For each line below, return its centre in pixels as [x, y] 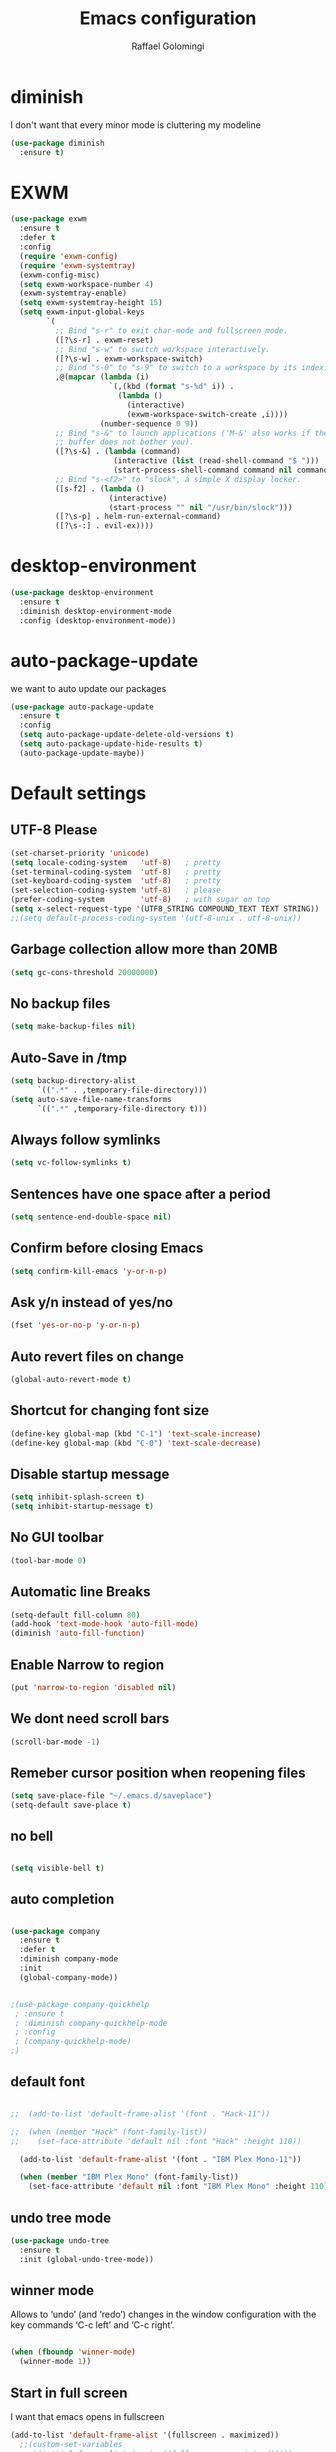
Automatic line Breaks [80, 1592]
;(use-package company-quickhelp [80, 2004]
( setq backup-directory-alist [73, 1080]
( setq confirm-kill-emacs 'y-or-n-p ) [89, 1271]
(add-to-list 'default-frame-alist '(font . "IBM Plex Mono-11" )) [160, 2159]
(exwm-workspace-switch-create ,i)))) [207, 414]
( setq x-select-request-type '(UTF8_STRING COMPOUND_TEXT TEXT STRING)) [165, 909]
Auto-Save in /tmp [69, 1057]
